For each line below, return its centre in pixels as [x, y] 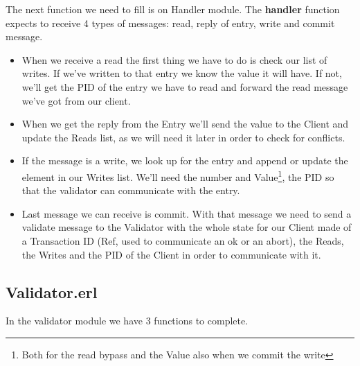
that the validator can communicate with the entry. [131, 190]
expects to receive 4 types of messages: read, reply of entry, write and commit [170, 23]
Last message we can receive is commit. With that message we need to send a [187, 213]
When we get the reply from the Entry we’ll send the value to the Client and [185, 124]
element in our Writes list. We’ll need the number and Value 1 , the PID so [178, 175]
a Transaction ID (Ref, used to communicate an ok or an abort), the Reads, [183, 240]
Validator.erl [52, 291]
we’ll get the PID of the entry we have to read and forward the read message [185, 86]
